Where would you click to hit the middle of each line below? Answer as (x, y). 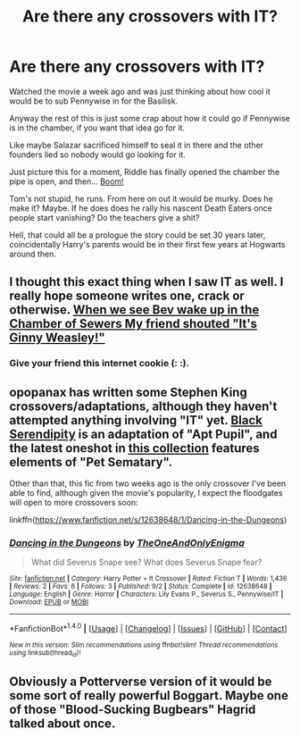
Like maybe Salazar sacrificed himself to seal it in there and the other (137, 145)
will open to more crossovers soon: (74, 503)
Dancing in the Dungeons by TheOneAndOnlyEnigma (127, 542)
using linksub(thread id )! (45, 653)
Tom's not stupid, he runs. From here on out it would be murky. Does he (142, 198)
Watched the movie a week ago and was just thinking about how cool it (140, 91)
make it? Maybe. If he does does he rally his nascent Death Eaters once (141, 208)
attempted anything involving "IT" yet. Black (136, 420)
